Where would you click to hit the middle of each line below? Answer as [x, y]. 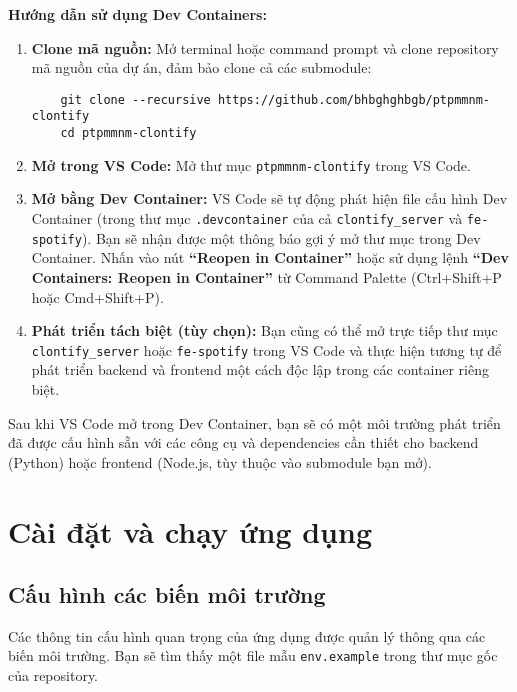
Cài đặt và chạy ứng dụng [190, 530]
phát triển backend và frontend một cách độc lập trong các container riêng [260, 369]
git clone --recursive [135, 99]
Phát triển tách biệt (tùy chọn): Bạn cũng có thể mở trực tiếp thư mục [264, 330]
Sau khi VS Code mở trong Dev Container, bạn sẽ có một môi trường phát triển [254, 422]
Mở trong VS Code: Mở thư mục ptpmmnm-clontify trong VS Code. [251, 164]
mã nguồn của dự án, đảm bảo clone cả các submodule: [201, 67]
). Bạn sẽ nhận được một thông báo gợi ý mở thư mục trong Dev [281, 237]
